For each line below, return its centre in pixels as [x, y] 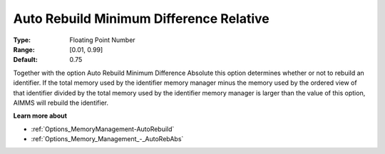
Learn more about [40, 116]
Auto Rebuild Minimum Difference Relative [142, 19]
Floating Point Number [102, 40]
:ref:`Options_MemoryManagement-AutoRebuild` [103, 129]
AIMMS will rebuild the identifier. [61, 103]
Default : [26, 60]
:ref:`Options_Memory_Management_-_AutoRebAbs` [107, 139]
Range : [24, 49]
